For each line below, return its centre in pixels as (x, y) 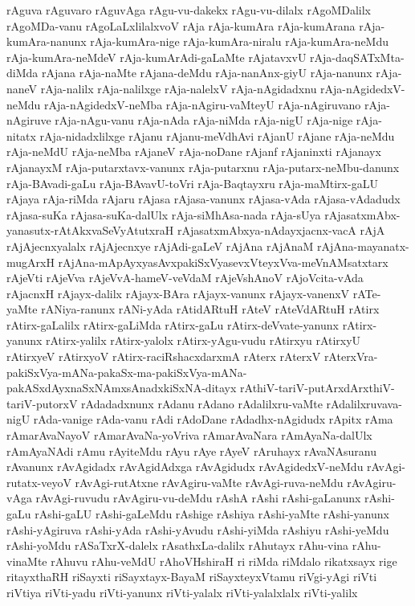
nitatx (21, 135)
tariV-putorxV (42, 403)
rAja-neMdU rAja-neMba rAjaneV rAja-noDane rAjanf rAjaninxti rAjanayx (194, 151)
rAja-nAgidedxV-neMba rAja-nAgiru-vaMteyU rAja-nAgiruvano (203, 104)
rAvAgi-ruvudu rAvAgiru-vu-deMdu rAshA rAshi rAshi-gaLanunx (198, 498)
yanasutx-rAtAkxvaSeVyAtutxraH (90, 230)
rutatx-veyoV (39, 482)
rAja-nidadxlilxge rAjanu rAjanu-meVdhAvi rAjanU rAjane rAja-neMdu (217, 135)
